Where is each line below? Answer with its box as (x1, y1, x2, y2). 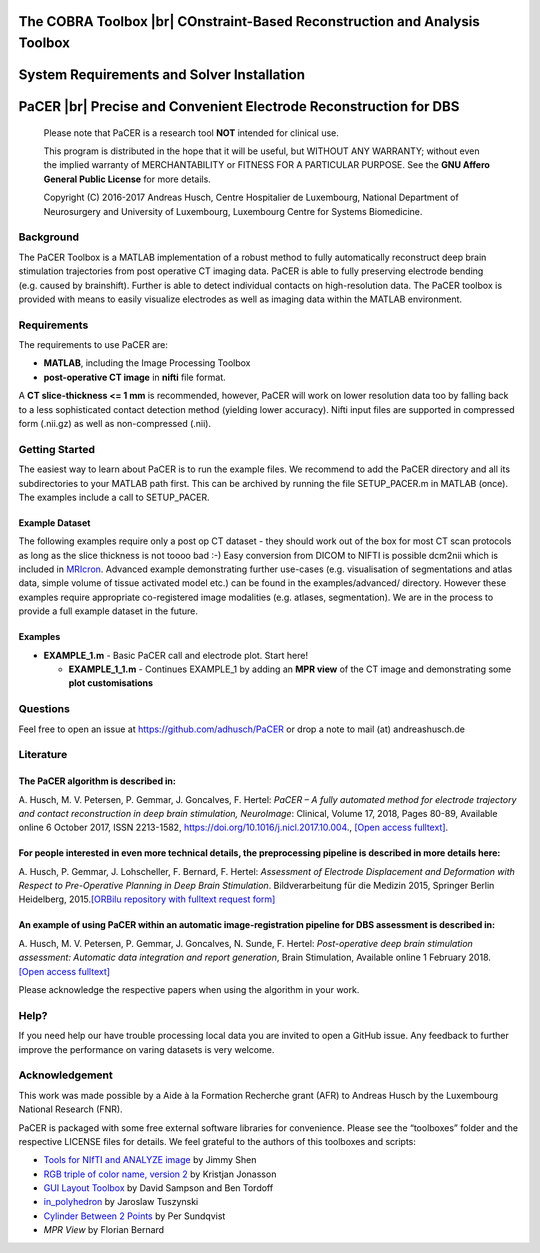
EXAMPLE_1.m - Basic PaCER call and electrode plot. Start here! (43, 649, 309, 661)
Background (18, 230, 80, 244)
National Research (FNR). (18, 1103, 124, 1115)
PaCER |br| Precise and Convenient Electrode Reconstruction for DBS (18, 98, 460, 115)
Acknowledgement (18, 1068, 114, 1082)
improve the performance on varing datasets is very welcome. (18, 1043, 275, 1055)
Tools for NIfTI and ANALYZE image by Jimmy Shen (43, 1154, 257, 1166)
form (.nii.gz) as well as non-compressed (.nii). (18, 418, 212, 429)
